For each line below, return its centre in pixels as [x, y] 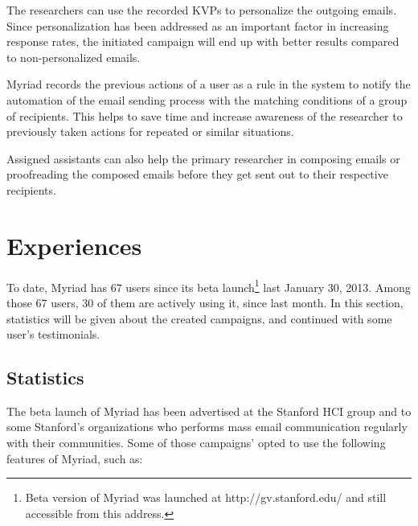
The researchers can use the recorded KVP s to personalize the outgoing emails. [202, 10]
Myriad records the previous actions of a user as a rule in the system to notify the [209, 84]
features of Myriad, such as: [75, 458]
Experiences [74, 245]
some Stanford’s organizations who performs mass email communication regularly [207, 427]
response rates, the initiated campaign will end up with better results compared [203, 41]
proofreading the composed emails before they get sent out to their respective [197, 174]
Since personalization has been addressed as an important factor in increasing [198, 25]
